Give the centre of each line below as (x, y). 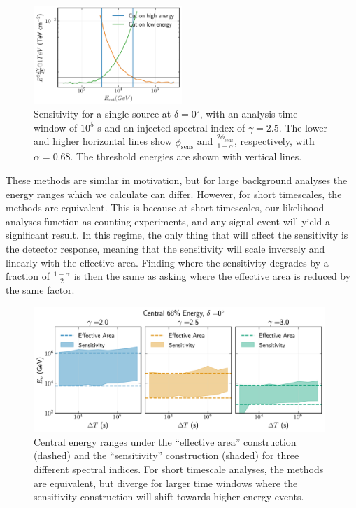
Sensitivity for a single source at (102, 114)
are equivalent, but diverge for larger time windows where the (166, 482)
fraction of (28, 276)
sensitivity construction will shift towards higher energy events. (169, 496)
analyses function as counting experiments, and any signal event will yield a (168, 221)
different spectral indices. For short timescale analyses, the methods (179, 468)
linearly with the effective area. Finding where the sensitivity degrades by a (167, 262)
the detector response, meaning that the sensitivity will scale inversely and (165, 248)
